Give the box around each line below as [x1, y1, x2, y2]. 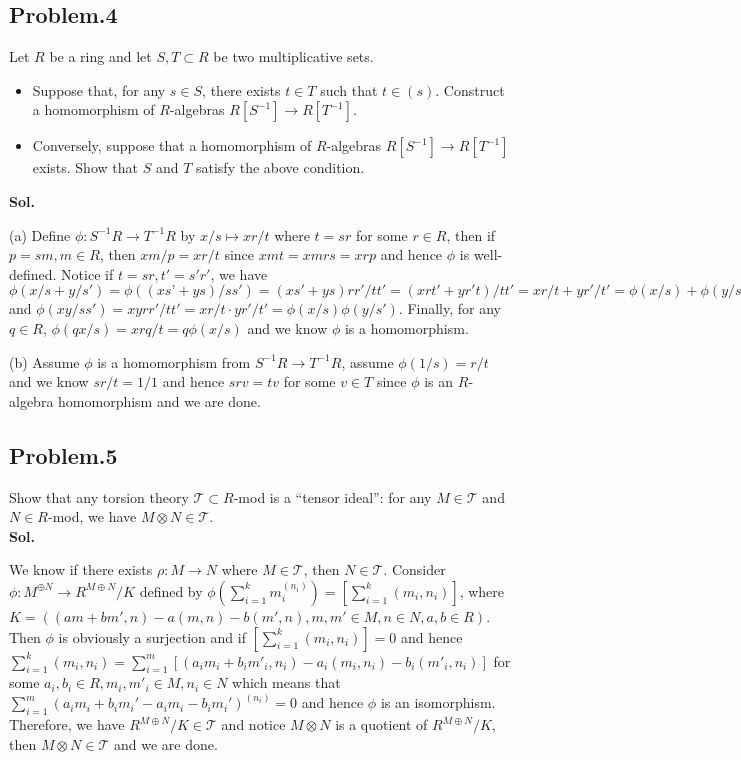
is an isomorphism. [380, 692, 496, 713]
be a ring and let [49, 46, 152, 67]
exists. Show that [32, 157, 138, 178]
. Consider [383, 559, 446, 580]
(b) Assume [9, 351, 80, 372]
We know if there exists [9, 559, 153, 580]
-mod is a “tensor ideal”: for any [233, 486, 432, 507]
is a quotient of [335, 714, 428, 735]
